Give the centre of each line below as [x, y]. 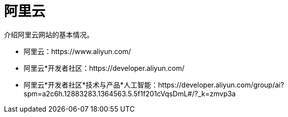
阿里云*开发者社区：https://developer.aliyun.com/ [104, 68]
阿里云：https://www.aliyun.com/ [77, 51]
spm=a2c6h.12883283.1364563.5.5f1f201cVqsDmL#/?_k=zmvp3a [130, 93]
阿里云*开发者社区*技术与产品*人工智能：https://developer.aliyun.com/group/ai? [154, 85]
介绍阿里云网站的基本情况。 [49, 34]
